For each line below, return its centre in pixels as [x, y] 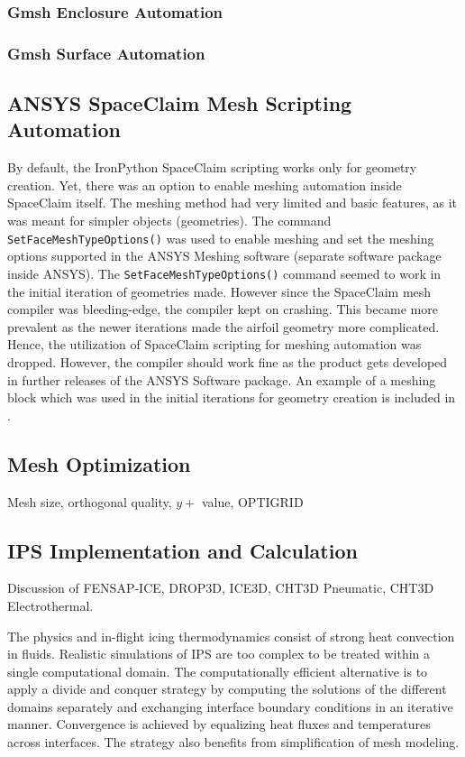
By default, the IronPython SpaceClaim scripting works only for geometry [212, 167]
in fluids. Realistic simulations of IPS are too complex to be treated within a [219, 654]
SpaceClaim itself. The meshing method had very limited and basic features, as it [232, 203]
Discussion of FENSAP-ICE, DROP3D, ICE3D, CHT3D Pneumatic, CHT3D [221, 588]
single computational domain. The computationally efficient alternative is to [218, 671]
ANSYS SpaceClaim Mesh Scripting [180, 103]
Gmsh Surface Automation [106, 53]
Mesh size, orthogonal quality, [90, 501]
